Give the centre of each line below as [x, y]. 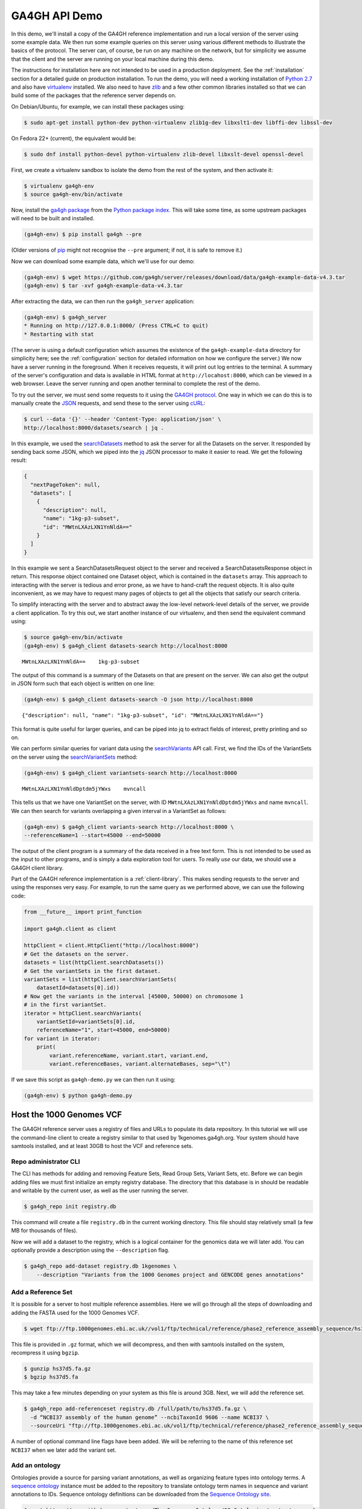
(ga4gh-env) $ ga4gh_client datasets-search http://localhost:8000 [126, 646]
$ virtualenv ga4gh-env [59, 186]
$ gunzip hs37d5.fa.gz [57, 1369]
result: [19, 460]
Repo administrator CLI [46, 1161]
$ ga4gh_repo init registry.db [70, 1207]
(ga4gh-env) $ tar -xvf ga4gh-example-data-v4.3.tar [103, 286]
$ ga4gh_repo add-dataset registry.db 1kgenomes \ [100, 1266]
